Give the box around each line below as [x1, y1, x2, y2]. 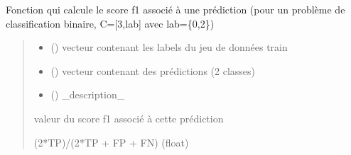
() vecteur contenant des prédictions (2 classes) [50, 63, 256, 78]
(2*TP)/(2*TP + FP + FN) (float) [33, 134, 189, 149]
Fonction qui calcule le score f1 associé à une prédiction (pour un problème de [6, 2, 345, 16]
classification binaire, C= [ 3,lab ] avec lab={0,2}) [6, 16, 215, 30]
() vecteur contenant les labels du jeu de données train [50, 40, 288, 54]
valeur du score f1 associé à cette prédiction [33, 110, 224, 125]
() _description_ [50, 87, 125, 102]
